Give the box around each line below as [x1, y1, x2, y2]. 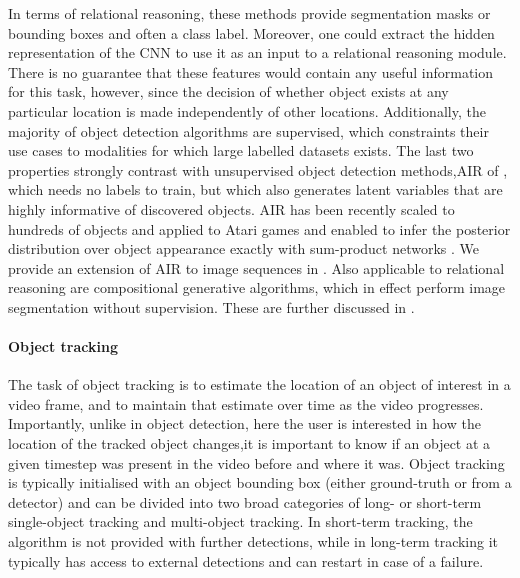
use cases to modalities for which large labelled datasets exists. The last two [8, 140, 474, 161]
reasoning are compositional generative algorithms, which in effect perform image [8, 277, 506, 298]
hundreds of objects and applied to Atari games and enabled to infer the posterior [8, 218, 511, 239]
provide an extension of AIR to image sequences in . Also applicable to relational [8, 257, 505, 278]
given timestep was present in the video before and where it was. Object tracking [8, 452, 505, 473]
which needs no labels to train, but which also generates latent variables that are [8, 179, 503, 200]
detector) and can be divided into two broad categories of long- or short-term [8, 491, 482, 512]
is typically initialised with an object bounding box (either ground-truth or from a [8, 472, 512, 493]
